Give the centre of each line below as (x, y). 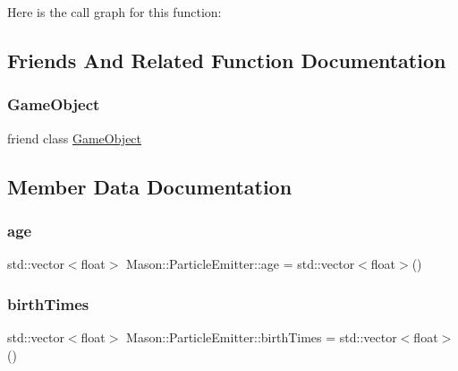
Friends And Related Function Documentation (227, 60)
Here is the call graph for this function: (114, 12)
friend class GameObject (75, 138)
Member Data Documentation (150, 186)
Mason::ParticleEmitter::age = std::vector (241, 264)
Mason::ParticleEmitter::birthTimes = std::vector (262, 337)
